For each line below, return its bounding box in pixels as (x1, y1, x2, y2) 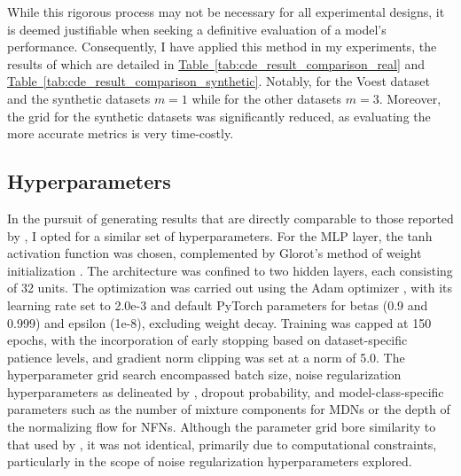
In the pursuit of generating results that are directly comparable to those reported (7, 208, 454, 227)
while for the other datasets (191, 89, 342, 107)
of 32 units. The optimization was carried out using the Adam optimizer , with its (7, 278, 453, 297)
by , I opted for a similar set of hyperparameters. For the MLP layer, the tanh (7, 226, 433, 245)
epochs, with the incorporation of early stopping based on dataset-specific (7, 331, 408, 349)
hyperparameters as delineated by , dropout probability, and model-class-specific (7, 382, 444, 401)
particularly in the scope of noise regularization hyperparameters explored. (7, 452, 412, 471)
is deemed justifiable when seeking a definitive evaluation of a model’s (7, 20, 387, 38)
